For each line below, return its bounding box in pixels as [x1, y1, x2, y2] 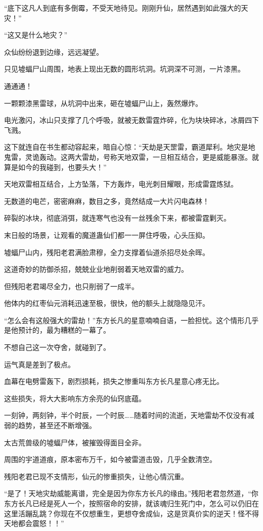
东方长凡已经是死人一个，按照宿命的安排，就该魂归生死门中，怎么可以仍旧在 [4, 498, 259, 508]
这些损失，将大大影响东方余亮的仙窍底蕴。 [4, 393, 146, 403]
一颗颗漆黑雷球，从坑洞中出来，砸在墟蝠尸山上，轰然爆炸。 [4, 97, 202, 108]
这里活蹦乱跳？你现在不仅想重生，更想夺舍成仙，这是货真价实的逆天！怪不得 [4, 508, 259, 518]
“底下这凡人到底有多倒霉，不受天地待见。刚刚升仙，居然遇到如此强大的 [4, 3, 241, 13]
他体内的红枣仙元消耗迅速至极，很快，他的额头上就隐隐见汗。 [4, 298, 209, 308]
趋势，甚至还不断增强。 [18, 420, 96, 431]
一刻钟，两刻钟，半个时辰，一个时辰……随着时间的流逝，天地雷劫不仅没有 [4, 410, 247, 420]
